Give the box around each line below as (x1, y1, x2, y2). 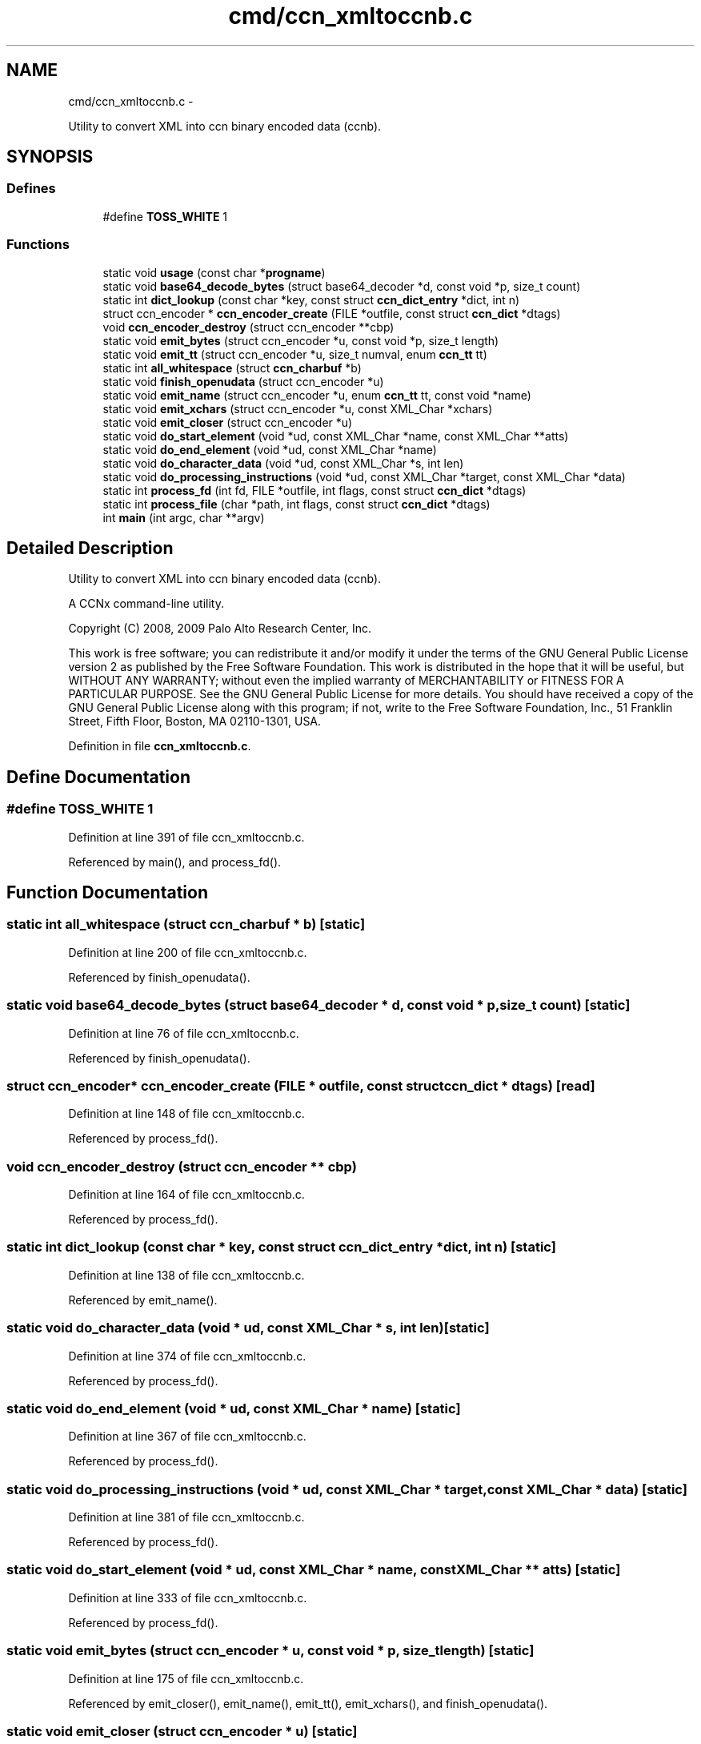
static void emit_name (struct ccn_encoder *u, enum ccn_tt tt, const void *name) (102, 388, 531, 402)
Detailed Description (6, 537, 174, 558)
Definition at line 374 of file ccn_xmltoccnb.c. (68, 1348, 306, 1363)
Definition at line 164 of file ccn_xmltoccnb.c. (68, 1187, 305, 1202)
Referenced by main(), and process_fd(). (68, 854, 282, 869)
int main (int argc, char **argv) (102, 510, 265, 524)
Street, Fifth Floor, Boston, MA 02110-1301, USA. (68, 714, 322, 729)
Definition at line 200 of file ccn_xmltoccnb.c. (68, 945, 307, 959)
